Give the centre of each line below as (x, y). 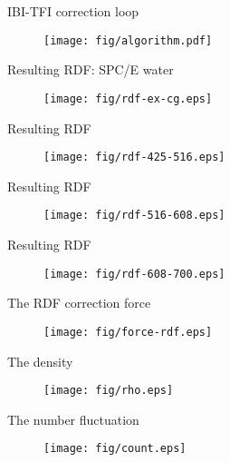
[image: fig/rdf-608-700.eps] (134, 274)
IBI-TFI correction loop (73, 11)
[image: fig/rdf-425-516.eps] (134, 157)
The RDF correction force (79, 303)
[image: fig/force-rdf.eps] (128, 332)
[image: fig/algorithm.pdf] (128, 40)
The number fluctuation (73, 419)
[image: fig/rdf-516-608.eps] (134, 216)
